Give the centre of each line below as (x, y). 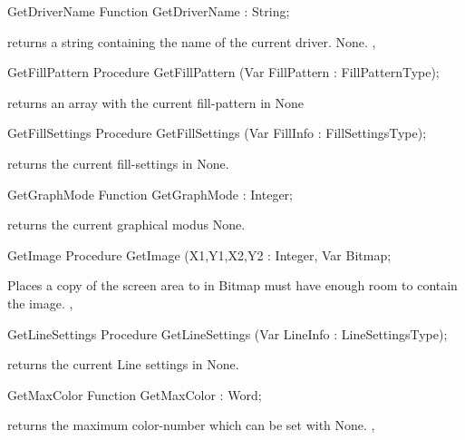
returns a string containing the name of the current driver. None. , (192, 41)
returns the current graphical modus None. (126, 225)
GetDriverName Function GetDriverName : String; (149, 11)
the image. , (40, 303)
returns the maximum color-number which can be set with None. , (191, 425)
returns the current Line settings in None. (123, 364)
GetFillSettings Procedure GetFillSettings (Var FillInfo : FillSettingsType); (217, 133)
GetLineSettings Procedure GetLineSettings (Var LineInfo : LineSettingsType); (228, 333)
